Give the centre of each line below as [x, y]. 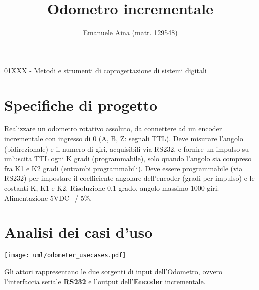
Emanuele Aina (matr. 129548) [130, 32]
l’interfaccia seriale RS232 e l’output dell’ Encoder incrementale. [105, 281]
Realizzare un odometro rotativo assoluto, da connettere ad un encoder [113, 129]
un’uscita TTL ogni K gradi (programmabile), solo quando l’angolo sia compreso [128, 158]
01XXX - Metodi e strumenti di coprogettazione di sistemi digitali [105, 70]
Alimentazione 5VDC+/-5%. [48, 197]
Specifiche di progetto [81, 105]
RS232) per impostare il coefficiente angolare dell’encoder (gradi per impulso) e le [129, 178]
